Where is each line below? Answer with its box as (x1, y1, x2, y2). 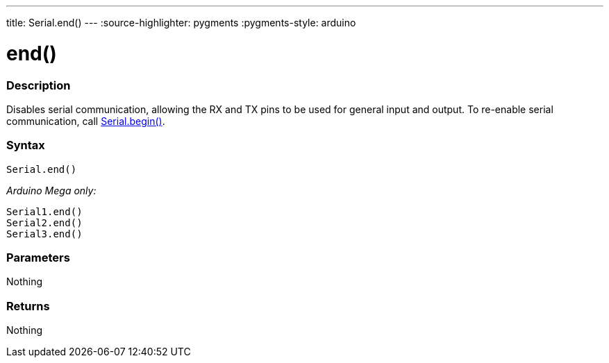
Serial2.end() (6, 217, 83, 228)
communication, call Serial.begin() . (6, 115, 165, 127)
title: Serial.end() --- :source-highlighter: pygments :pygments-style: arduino (6, 17, 356, 28)
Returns (6, 298, 50, 313)
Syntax (6, 138, 45, 153)
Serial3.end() (6, 228, 83, 239)
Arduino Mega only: (6, 184, 97, 196)
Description (6, 78, 71, 92)
